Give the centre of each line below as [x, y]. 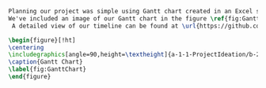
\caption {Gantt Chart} [46, 62]
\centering [26, 47]
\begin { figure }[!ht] [42, 40]
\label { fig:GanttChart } [47, 70]
